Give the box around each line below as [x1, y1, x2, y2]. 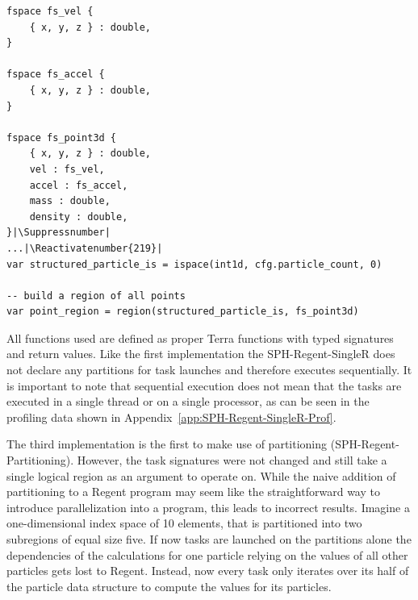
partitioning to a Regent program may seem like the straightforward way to [6, 483, 380, 500]
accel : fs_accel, [29, 179, 128, 191]
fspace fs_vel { [6, 6, 94, 17]
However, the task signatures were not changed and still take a [77, 452, 387, 469]
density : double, [29, 210, 128, 223]
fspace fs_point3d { [6, 131, 117, 144]
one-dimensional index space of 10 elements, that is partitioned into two [6, 515, 362, 531]
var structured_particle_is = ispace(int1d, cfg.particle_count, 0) [6, 258, 382, 270]
